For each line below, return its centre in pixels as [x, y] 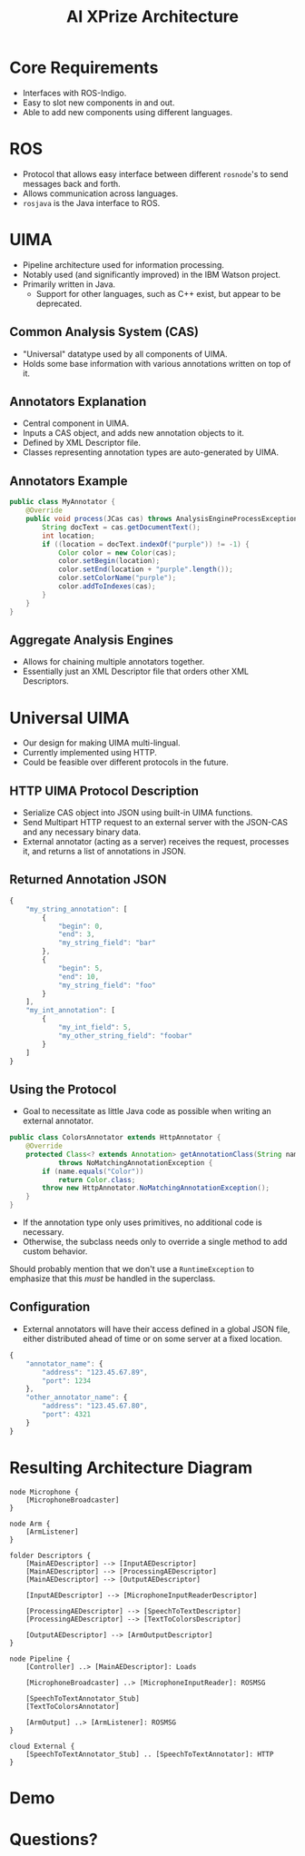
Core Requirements [84, 68]
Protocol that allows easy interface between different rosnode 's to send [155, 173]
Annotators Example [69, 481]
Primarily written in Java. [69, 284]
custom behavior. [55, 1251]
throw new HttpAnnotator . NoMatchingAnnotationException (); [156, 1188]
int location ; [69, 536]
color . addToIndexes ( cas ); [107, 587]
